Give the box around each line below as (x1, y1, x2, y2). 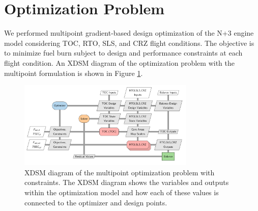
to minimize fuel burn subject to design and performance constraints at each (4, 47, 243, 58)
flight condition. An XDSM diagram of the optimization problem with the (4, 57, 235, 68)
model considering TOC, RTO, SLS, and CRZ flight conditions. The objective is (4, 37, 254, 48)
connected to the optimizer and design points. (24, 197, 167, 207)
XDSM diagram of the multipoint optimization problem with (24, 167, 215, 177)
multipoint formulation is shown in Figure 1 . (4, 67, 143, 78)
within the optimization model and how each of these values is (24, 187, 219, 197)
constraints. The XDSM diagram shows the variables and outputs (24, 177, 229, 188)
